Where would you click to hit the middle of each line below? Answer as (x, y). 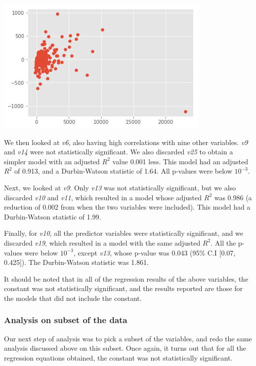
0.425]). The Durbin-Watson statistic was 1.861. (76, 262)
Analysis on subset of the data (66, 320)
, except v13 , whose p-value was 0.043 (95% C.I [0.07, (154, 252)
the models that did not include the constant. (73, 298)
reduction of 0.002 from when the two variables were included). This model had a (127, 207)
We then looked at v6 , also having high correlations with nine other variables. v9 (126, 142)
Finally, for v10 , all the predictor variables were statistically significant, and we (124, 233)
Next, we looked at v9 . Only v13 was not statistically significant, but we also (120, 187)
